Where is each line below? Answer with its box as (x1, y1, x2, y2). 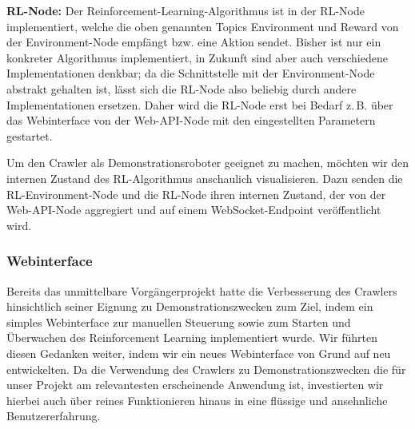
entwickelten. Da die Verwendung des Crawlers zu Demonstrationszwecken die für (6, 360, 406, 377)
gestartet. (6, 127, 53, 144)
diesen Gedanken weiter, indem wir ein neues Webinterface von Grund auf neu (6, 344, 391, 361)
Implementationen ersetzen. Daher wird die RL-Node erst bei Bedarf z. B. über (6, 96, 393, 113)
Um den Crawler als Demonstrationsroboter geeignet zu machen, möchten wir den (6, 154, 409, 171)
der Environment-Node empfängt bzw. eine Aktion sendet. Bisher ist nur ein (6, 34, 381, 50)
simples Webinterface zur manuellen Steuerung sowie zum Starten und (6, 313, 351, 330)
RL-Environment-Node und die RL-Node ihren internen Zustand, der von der (6, 185, 386, 202)
